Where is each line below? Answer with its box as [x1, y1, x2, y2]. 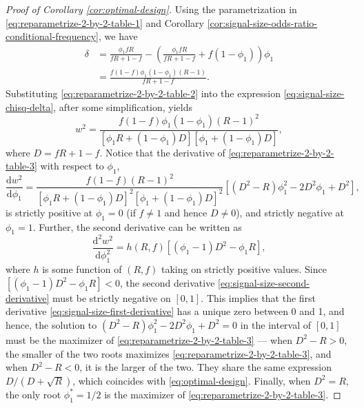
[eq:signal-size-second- [218, 275, 310, 289]
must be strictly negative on [52, 290, 171, 305]
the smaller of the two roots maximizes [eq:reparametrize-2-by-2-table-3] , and [6, 346, 332, 360]
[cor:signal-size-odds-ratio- [207, 15, 318, 30]
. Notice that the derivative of [99, 145, 225, 159]
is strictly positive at [6, 205, 93, 219]
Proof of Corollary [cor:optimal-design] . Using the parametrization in [6, 2, 297, 16]
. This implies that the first [201, 290, 316, 305]
